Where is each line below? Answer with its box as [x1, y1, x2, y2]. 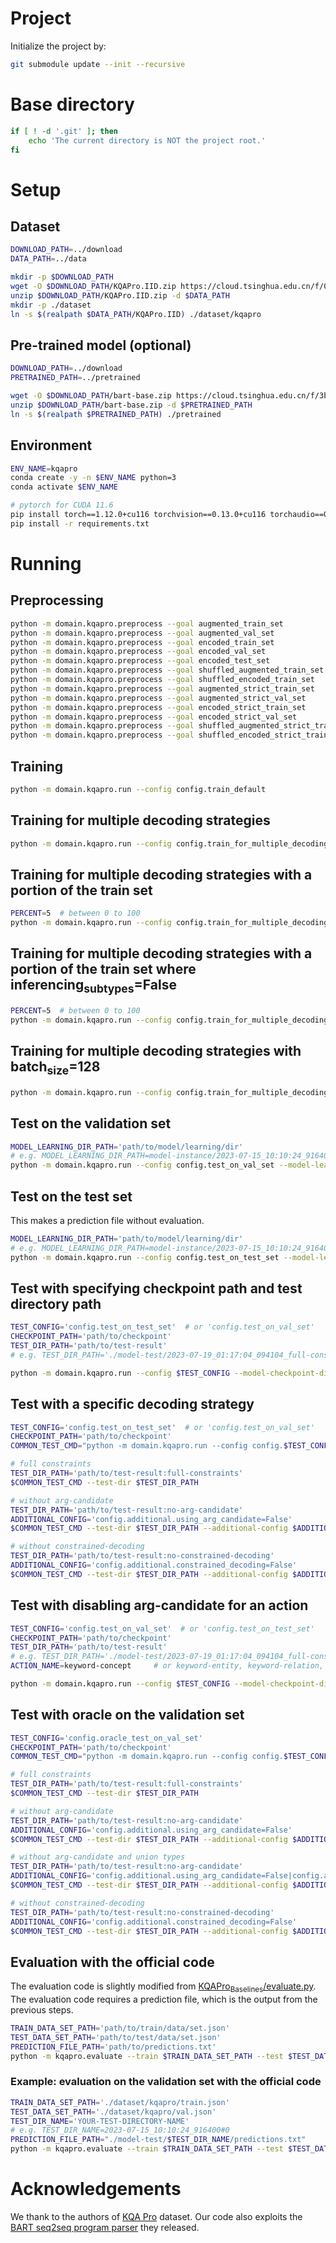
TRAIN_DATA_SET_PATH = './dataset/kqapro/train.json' [10, 2097, 230, 2107]
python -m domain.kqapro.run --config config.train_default [10, 784, 267, 794]
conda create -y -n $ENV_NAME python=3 [10, 473, 177, 483]
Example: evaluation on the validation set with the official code [10, 2075, 322, 2089]
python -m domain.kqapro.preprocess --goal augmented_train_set [10, 618, 284, 629]
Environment [10, 437, 93, 454]
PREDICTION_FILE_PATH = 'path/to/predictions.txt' [10, 2042, 217, 2052]
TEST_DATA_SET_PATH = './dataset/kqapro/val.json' [10, 2107, 217, 2117]
